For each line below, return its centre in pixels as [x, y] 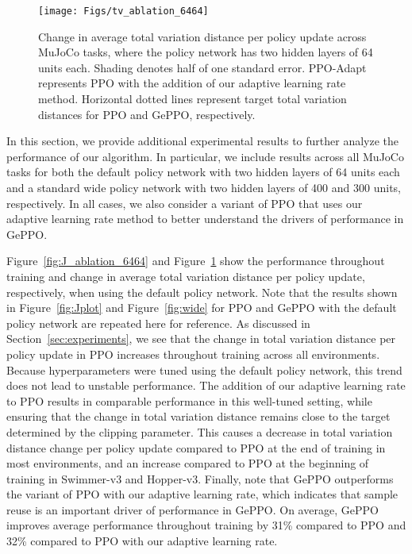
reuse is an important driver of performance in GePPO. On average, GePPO [193, 509]
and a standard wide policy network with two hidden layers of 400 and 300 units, [204, 187]
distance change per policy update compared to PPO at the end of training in [196, 447]
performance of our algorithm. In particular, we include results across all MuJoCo [205, 156]
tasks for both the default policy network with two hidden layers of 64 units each [203, 172]
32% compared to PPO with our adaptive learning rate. [142, 541]
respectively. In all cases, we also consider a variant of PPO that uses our [185, 203]
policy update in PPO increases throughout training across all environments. [193, 354]
